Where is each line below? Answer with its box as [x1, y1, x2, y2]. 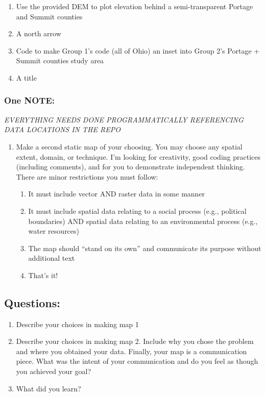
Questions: [4, 294, 60, 310]
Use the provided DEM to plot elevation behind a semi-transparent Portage [16, 1, 253, 11]
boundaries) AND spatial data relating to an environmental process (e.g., [28, 215, 258, 226]
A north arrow [16, 28, 61, 39]
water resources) [28, 226, 80, 236]
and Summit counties [16, 11, 83, 21]
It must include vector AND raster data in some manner [28, 188, 205, 199]
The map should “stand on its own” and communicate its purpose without [28, 242, 261, 253]
